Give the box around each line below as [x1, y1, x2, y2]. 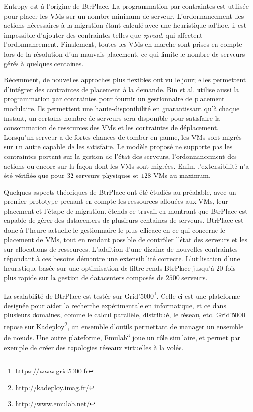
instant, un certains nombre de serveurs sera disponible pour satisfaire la [4, 113, 220, 123]
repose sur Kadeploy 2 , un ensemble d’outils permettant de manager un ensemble [4, 320, 244, 331]
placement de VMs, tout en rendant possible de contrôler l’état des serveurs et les [4, 234, 248, 244]
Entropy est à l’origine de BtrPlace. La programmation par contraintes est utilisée [4, 1, 249, 11]
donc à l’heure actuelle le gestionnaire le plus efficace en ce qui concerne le [4, 225, 225, 235]
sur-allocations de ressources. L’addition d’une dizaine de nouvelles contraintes [4, 244, 238, 254]
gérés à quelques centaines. [4, 58, 84, 68]
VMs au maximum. [153, 170, 211, 180]
